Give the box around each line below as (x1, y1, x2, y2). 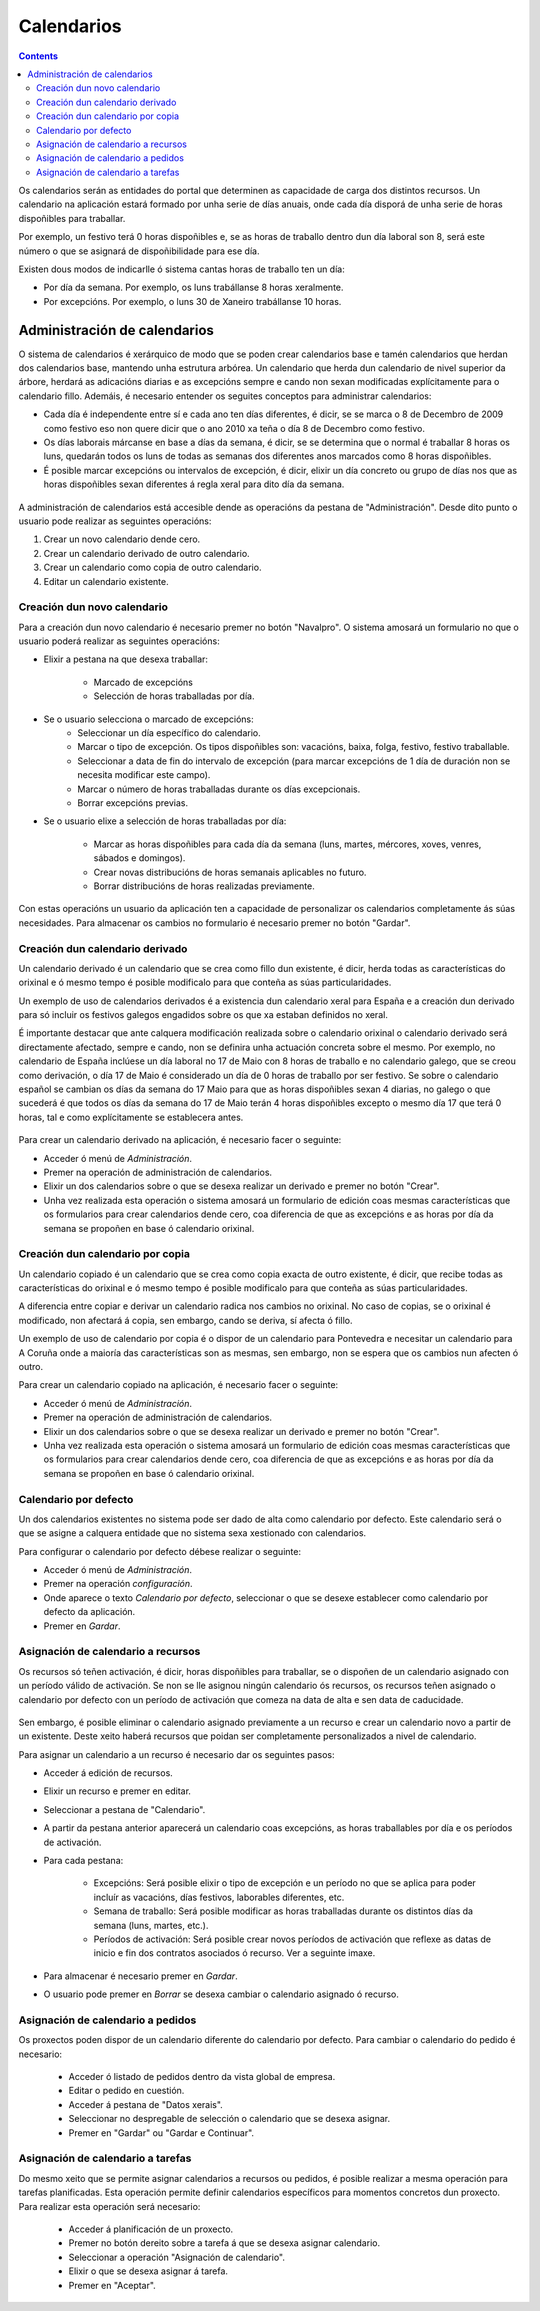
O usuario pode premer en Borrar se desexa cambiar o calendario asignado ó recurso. (43, 1988, 399, 2000)
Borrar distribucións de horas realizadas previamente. (93, 880, 315, 892)
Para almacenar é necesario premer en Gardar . (43, 1970, 239, 1982)
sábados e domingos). (93, 852, 186, 864)
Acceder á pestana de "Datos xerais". (68, 2098, 224, 2110)
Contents (18, 50, 59, 62)
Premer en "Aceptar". (68, 2279, 157, 2291)
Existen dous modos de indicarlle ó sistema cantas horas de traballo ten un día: (18, 263, 345, 275)
